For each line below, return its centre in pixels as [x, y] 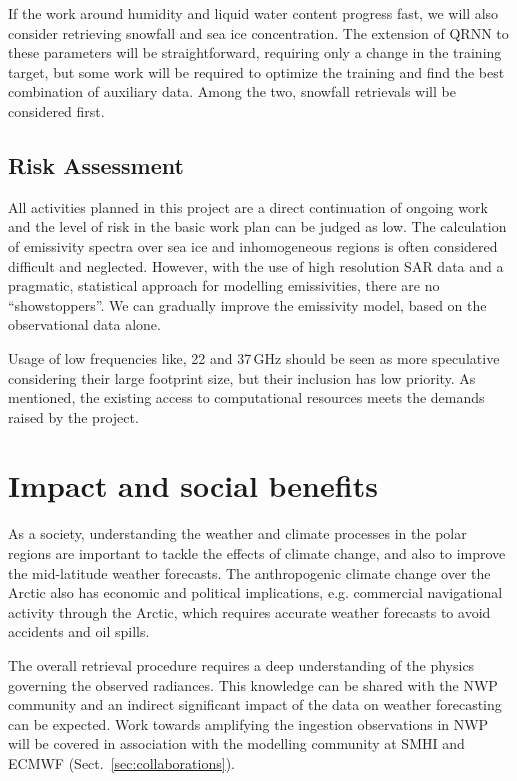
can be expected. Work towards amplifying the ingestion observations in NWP [248, 723]
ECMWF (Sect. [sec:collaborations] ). [121, 762]
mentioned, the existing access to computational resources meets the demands [246, 397]
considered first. [56, 110]
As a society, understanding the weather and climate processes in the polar [237, 533]
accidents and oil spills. [79, 631]
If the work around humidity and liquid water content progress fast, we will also [253, 13]
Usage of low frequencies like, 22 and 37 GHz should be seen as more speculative [254, 357]
